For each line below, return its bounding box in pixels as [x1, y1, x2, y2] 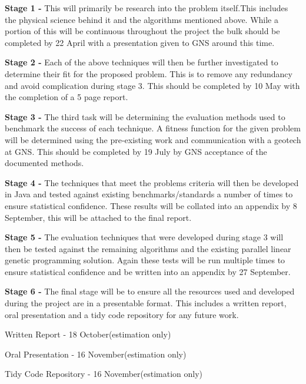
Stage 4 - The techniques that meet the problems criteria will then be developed [5, 176, 299, 188]
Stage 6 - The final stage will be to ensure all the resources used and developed [5, 285, 295, 297]
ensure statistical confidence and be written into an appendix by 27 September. [5, 265, 291, 277]
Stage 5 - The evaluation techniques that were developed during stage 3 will [5, 231, 284, 243]
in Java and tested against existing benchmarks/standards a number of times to [5, 188, 293, 200]
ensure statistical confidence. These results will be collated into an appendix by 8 [5, 199, 297, 211]
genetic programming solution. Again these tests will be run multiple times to [5, 254, 285, 266]
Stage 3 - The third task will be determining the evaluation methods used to [5, 110, 285, 123]
